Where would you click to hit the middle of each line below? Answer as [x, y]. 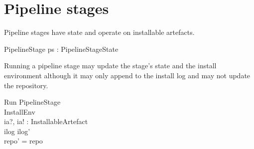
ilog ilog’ [17, 131]
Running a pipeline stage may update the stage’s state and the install [110, 66]
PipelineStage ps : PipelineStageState [61, 49]
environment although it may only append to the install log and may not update [127, 75]
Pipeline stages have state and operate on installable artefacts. [99, 32]
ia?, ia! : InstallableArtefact [46, 121]
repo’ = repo [23, 141]
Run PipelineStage [32, 102]
